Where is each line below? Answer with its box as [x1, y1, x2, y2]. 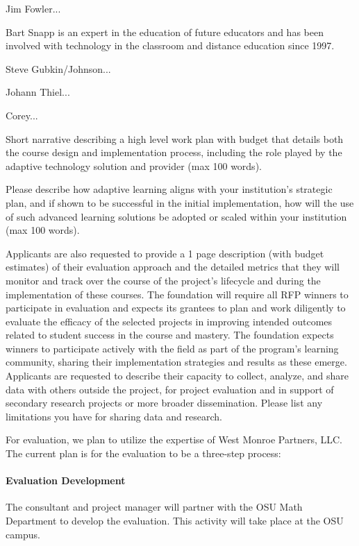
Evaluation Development [6, 473, 126, 488]
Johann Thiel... [6, 85, 70, 99]
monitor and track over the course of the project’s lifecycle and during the [6, 273, 321, 287]
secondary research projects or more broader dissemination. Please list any [6, 395, 323, 410]
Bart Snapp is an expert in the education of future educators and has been [6, 24, 324, 39]
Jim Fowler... [6, 1, 61, 15]
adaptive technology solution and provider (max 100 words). [6, 158, 262, 173]
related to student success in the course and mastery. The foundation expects [6, 327, 334, 342]
